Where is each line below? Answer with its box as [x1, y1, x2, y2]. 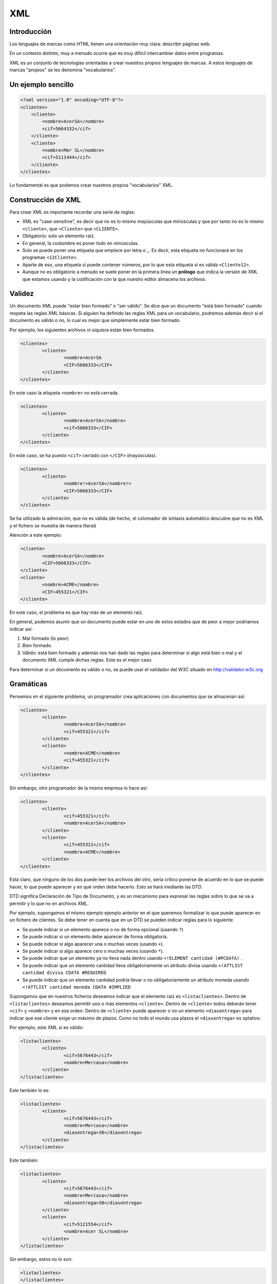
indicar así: [9, 626, 33, 632]
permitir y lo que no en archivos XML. [9, 900, 89, 907]
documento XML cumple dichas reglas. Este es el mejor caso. [22, 657, 153, 663]
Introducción [9, 27, 52, 36]
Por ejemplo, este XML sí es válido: [9, 1024, 84, 1030]
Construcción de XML [9, 195, 81, 204]
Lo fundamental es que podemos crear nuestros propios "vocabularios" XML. [9, 182, 174, 188]
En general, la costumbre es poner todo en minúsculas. [22, 240, 139, 246]
